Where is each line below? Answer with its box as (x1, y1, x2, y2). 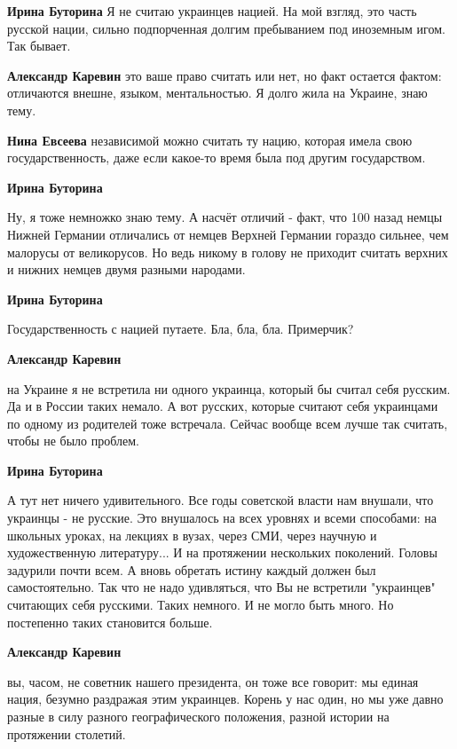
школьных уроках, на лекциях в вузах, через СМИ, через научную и (7, 525, 377, 544)
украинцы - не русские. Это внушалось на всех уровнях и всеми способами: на (7, 509, 437, 527)
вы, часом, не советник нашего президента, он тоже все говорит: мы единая (7, 672, 419, 690)
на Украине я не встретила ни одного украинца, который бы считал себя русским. (7, 379, 451, 398)
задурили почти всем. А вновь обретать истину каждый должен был (7, 560, 376, 579)
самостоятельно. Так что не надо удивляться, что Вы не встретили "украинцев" (7, 578, 436, 596)
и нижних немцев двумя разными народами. (7, 260, 246, 279)
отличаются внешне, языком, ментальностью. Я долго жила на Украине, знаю (7, 83, 428, 102)
